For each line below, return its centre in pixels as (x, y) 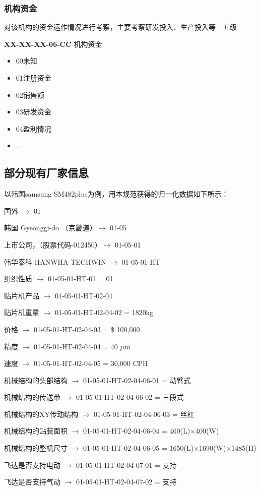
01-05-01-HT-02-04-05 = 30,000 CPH (91, 363)
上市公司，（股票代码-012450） (53, 244)
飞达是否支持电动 (32, 465)
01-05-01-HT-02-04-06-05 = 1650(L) (139, 448)
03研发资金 (34, 112)
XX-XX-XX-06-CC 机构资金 (53, 44)
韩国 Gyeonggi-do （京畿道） (50, 228)
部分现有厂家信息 (46, 173)
